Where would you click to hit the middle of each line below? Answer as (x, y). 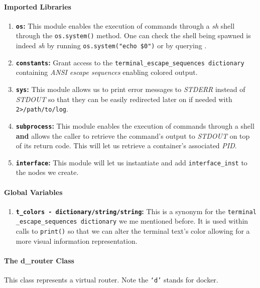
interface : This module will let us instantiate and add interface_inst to (132, 162)
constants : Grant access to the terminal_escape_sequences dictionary (130, 62)
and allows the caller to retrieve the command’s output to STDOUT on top (133, 135)
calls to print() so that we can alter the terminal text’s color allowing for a (133, 231)
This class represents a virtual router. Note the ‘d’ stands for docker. (111, 280)
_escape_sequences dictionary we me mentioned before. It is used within (132, 221)
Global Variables (33, 192)
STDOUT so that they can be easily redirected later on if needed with (124, 99)
